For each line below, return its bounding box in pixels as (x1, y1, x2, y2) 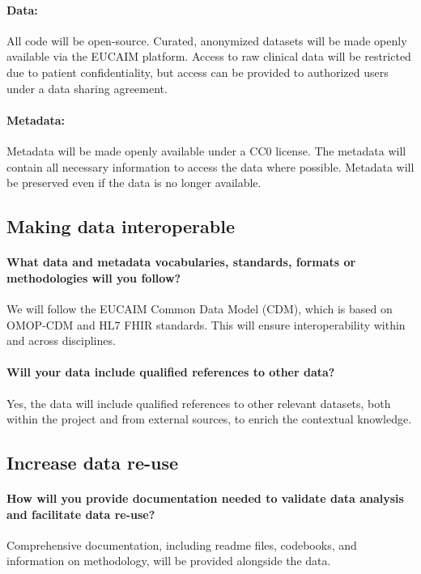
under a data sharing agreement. (6, 79, 168, 96)
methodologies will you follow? (6, 269, 181, 286)
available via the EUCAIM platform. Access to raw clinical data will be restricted (6, 48, 411, 65)
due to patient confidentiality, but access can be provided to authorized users (6, 63, 389, 80)
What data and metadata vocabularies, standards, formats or (6, 253, 356, 270)
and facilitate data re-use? (6, 505, 155, 522)
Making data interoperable (6, 214, 235, 239)
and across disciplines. (6, 332, 116, 349)
